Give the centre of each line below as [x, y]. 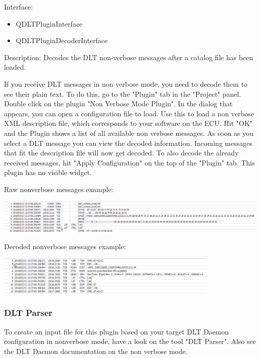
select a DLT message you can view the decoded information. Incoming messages [128, 143]
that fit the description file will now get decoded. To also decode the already [121, 153]
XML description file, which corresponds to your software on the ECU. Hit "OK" [128, 123]
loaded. [15, 67]
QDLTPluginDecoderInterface [62, 40]
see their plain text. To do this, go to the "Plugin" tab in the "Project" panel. [122, 94]
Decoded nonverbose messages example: [65, 246]
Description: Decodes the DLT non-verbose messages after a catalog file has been [129, 57]
